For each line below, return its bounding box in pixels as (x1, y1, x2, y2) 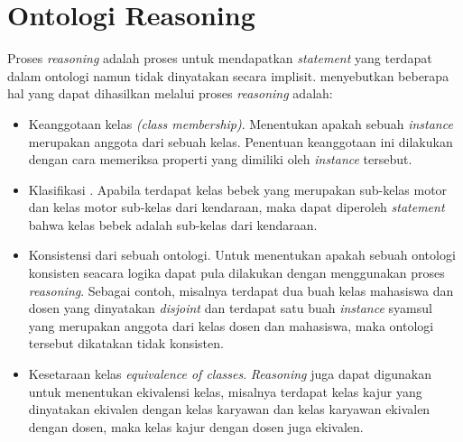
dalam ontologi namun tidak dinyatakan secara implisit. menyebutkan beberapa (7, 66, 449, 85)
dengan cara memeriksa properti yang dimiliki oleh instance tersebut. (28, 150, 412, 169)
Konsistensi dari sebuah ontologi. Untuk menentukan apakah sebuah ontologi (28, 245, 456, 264)
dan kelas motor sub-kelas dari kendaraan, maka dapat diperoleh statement (28, 198, 445, 216)
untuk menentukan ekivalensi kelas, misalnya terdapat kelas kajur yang (28, 382, 422, 401)
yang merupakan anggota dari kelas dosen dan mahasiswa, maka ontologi (28, 316, 434, 335)
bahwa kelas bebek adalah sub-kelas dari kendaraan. (28, 215, 318, 234)
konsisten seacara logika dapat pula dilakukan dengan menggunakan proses (28, 263, 445, 282)
